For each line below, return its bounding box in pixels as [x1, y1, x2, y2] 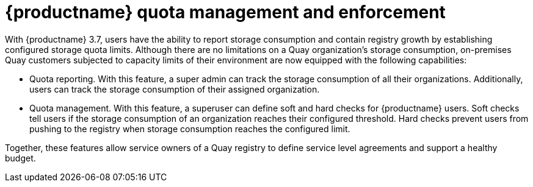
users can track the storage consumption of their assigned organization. [29, 83, 320, 94]
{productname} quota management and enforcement [5, 2, 446, 23]
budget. [5, 152, 36, 163]
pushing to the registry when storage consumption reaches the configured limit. [29, 123, 350, 134]
